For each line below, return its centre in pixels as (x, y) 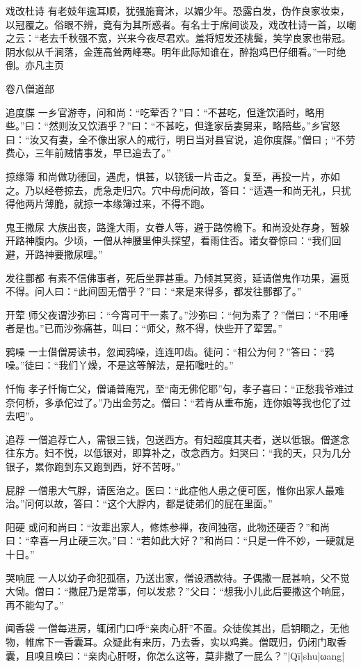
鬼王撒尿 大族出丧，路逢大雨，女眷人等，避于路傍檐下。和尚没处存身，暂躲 (178, 226)
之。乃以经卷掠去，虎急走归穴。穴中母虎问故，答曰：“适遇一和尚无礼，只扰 (178, 190)
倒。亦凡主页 (35, 65)
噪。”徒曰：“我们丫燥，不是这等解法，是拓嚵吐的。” (120, 365)
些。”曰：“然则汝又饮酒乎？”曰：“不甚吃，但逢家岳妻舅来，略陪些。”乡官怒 (173, 126)
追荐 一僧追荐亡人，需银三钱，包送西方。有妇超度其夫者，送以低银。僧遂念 (178, 439)
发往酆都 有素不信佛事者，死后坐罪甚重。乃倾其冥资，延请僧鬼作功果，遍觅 (178, 277)
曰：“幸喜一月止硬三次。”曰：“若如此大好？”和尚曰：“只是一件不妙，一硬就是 (180, 540)
